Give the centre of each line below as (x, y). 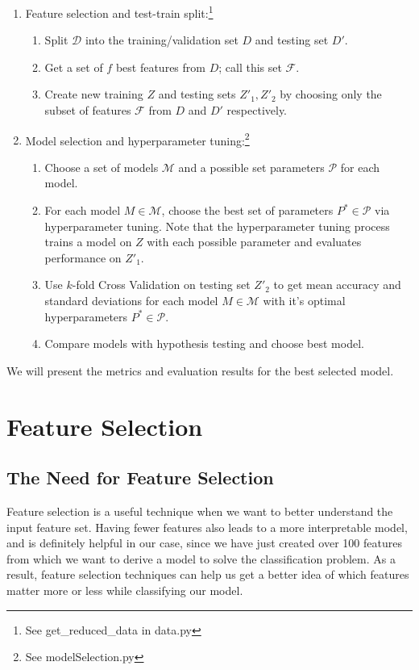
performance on (83, 257)
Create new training (94, 94)
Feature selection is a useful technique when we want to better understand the (200, 511)
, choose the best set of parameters (247, 210)
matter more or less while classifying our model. (125, 590)
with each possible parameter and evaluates (254, 242)
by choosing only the (331, 94)
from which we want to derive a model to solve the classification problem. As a (201, 558)
